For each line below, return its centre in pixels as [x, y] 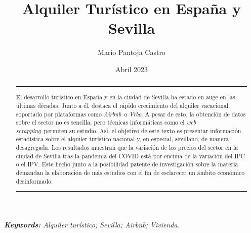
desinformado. [34, 181]
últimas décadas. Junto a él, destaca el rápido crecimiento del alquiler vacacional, [123, 105]
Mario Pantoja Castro [132, 52]
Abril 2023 [132, 69]
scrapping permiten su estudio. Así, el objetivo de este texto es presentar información [129, 130]
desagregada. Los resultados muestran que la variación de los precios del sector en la [127, 148]
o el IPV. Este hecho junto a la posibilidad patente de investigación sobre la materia [127, 164]
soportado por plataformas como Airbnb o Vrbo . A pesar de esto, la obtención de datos [131, 114]
